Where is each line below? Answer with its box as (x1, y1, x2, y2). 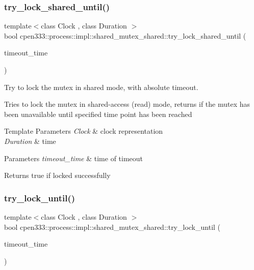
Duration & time (4, 135, 56, 146)
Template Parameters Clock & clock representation (4, 126, 163, 136)
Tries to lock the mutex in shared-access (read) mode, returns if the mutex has (4, 99, 250, 109)
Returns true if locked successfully (4, 170, 111, 181)
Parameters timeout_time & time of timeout (4, 153, 143, 163)
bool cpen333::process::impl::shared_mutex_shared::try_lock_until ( (4, 221, 221, 232)
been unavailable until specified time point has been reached (4, 108, 192, 119)
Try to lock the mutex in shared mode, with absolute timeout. (4, 81, 198, 92)
